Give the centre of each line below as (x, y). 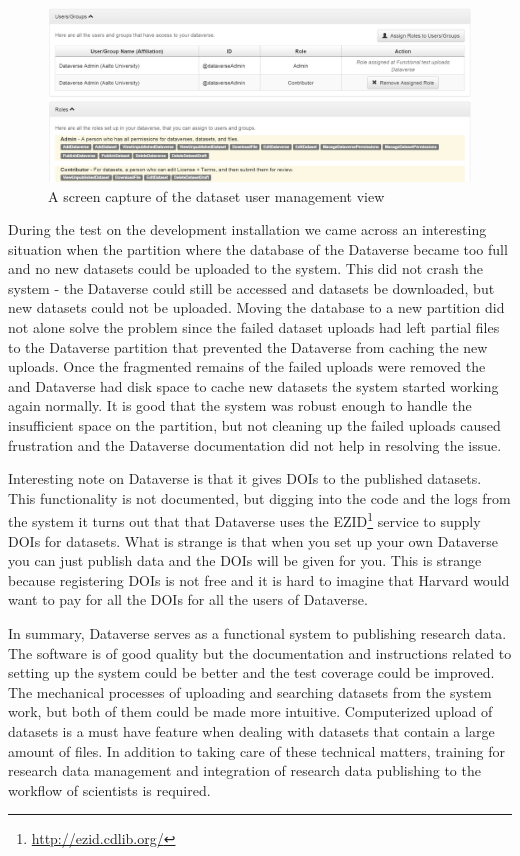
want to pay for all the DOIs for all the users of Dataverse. (188, 599)
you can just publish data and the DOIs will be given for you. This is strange (245, 560)
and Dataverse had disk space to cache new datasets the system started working (253, 385)
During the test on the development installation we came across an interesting (247, 229)
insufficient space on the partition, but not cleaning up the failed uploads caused (254, 425)
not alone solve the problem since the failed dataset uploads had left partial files (254, 327)
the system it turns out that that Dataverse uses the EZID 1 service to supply (244, 520)
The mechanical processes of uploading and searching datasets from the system (250, 691)
